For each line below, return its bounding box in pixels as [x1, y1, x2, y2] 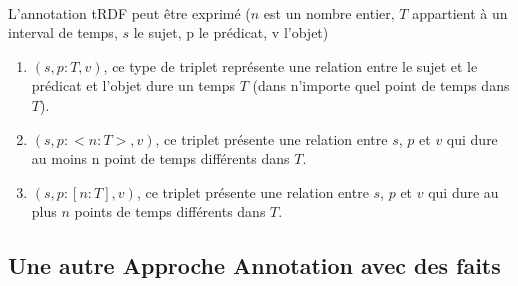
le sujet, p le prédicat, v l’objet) [133, 22, 329, 43]
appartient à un [412, 2, 508, 23]
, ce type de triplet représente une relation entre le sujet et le [103, 55, 478, 76]
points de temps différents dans [74, 201, 266, 222]
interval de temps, [8, 22, 118, 43]
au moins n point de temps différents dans [31, 148, 290, 169]
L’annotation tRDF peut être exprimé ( [8, 2, 251, 23]
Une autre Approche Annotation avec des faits [8, 250, 501, 281]
